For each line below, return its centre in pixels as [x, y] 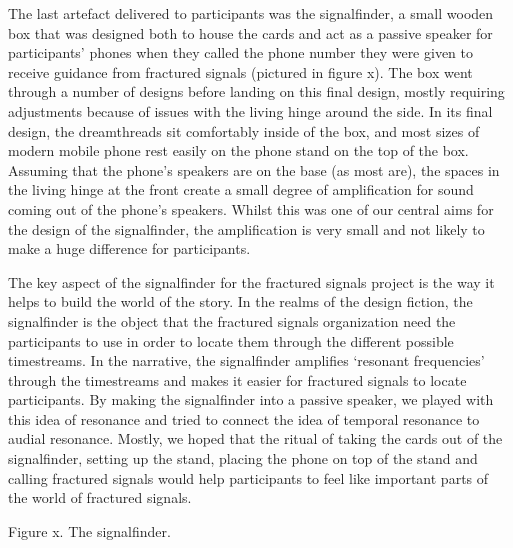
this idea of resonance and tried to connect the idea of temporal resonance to [244, 418]
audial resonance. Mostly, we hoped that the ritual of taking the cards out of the [255, 438]
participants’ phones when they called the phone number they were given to [240, 52]
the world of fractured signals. [100, 497]
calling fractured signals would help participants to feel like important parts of [248, 477]
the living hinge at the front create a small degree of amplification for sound [241, 189]
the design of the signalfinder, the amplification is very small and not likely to [246, 228]
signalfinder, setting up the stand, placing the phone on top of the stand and [243, 458]
